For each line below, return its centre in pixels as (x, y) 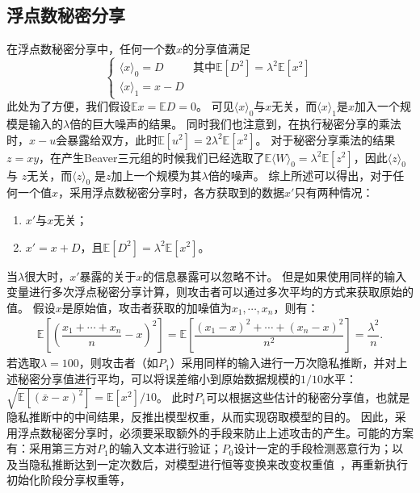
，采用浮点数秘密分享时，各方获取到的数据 (172, 192)
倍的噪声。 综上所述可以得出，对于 (300, 175)
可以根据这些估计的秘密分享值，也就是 (308, 397)
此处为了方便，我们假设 (69, 106)
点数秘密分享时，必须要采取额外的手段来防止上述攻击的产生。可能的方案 (221, 432)
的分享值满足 (217, 49)
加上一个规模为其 (156, 175)
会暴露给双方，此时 (107, 139)
